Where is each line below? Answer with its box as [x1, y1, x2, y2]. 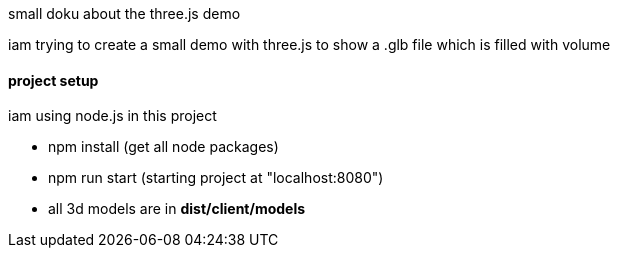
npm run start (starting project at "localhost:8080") [48, 169, 384, 187]
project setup [8, 71, 99, 89]
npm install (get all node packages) [48, 138, 279, 156]
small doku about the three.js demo [8, 5, 241, 22]
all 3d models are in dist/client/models [48, 200, 306, 218]
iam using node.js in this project [8, 107, 217, 125]
